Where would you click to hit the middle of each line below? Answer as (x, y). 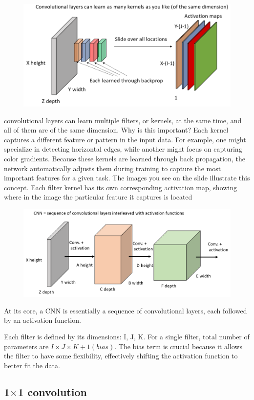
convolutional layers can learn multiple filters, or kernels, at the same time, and (123, 120)
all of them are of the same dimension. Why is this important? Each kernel (116, 130)
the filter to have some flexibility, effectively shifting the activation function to (121, 356)
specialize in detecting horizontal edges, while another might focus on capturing (123, 149)
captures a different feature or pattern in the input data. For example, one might (125, 139)
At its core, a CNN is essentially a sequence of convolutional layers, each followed (126, 310)
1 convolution (52, 391)
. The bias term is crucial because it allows (178, 346)
